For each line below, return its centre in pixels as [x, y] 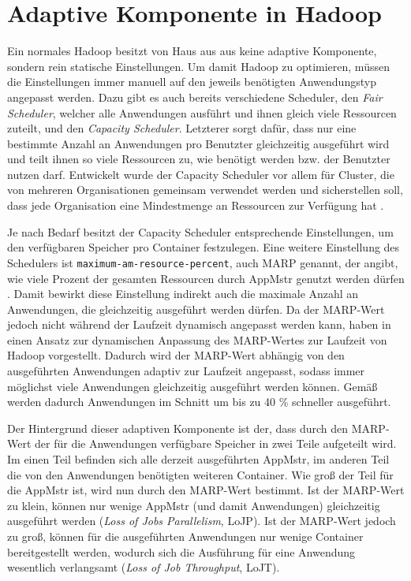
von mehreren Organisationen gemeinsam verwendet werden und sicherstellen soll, [205, 190]
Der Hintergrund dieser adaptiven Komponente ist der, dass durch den [178, 428]
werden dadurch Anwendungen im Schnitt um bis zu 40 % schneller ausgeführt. [199, 402]
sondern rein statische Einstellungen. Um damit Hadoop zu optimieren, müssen [198, 66]
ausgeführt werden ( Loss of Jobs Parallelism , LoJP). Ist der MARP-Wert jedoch [202, 521]
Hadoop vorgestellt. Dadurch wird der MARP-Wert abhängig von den [176, 355]
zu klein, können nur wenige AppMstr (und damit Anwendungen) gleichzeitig [194, 505]
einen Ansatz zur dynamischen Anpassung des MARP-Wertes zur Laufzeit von [197, 339]
